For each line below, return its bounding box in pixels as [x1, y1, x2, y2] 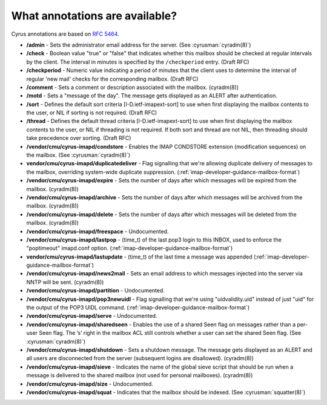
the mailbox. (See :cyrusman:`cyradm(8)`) [26, 151, 131, 159]
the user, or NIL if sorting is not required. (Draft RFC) [26, 109, 157, 116]
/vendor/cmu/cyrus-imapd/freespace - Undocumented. [26, 228, 169, 235]
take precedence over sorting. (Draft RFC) [26, 134, 131, 142]
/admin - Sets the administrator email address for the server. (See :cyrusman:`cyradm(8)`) [26, 41, 251, 48]
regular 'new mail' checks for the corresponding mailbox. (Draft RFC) [26, 75, 199, 82]
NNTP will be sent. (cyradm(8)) [26, 278, 104, 286]
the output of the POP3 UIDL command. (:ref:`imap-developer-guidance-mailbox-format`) [26, 304, 250, 311]
